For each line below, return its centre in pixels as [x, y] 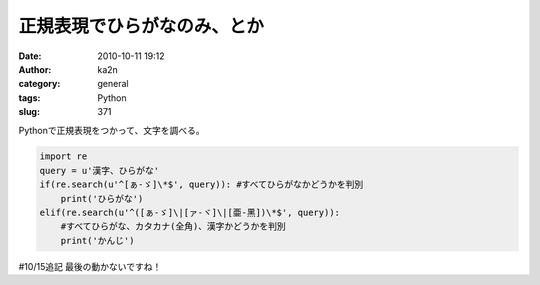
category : [39, 84]
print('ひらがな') [102, 198]
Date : [30, 56]
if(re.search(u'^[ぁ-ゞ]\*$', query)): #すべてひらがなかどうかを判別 [201, 184]
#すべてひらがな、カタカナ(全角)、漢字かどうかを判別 [173, 226]
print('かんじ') [97, 240]
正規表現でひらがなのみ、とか [141, 26]
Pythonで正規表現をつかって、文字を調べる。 [111, 130]
